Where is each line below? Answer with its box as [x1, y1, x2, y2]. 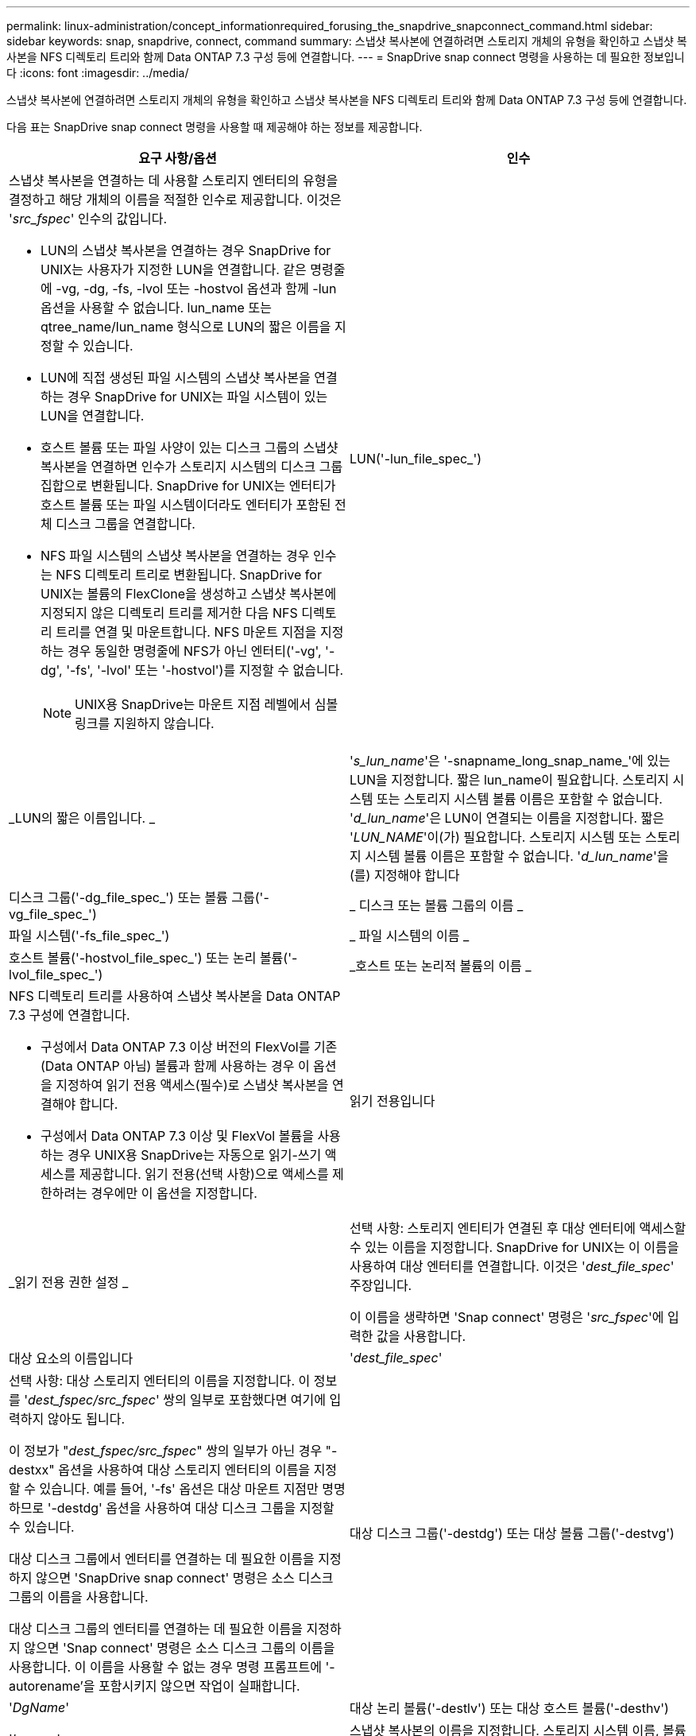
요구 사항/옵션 [138, 150, 217, 166]
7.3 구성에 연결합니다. [9, 1007, 130, 1023]
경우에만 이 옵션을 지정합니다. [91, 1185, 257, 1201]
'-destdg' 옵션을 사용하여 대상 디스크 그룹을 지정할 [47, 1500, 334, 1516]
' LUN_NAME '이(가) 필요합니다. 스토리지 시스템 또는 [350, 829, 642, 845]
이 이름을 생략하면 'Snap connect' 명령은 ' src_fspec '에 [350, 1309, 664, 1325]
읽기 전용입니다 [350, 1093, 435, 1109]
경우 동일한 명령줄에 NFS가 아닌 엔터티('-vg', [67, 643, 322, 659]
